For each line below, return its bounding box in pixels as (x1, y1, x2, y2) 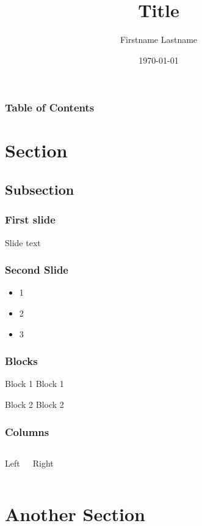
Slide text (5, 236, 41, 249)
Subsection (5, 180, 74, 198)
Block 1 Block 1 (5, 377, 64, 390)
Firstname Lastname (120, 33, 198, 46)
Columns (5, 424, 49, 439)
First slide (5, 212, 56, 227)
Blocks (5, 353, 38, 369)
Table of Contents (5, 100, 95, 115)
